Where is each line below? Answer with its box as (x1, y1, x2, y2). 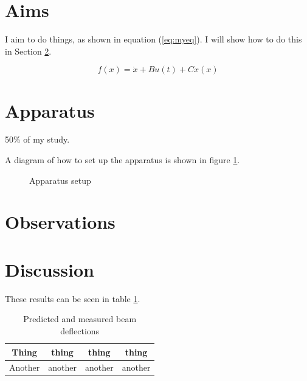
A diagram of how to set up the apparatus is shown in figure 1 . (5, 153, 240, 166)
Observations (5, 209, 116, 234)
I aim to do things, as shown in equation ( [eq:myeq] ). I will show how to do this (5, 33, 302, 46)
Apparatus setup (29, 174, 91, 186)
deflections (60, 324, 100, 337)
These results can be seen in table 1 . (5, 292, 140, 305)
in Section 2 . (5, 44, 52, 57)
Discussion (5, 257, 94, 282)
